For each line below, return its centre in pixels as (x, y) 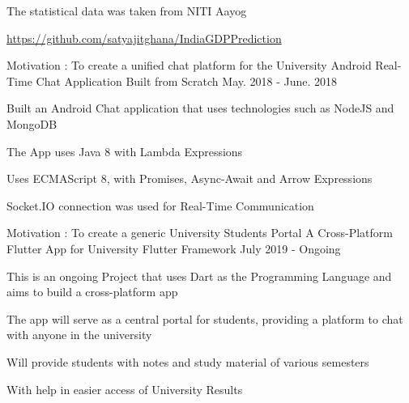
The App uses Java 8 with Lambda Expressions (125, 151)
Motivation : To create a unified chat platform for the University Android (189, 65)
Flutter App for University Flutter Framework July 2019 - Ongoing (174, 248)
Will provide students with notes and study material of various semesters (188, 361)
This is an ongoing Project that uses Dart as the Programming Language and (199, 276)
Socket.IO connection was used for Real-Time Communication (160, 205)
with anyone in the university (79, 335)
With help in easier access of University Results (125, 389)
